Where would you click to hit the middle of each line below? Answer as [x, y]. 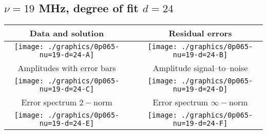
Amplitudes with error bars [67, 68]
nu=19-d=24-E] [67, 124]
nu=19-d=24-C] [67, 89]
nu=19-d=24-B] [200, 55]
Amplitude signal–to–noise [200, 68]
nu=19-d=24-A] [67, 55]
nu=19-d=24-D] [200, 89]
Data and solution [67, 33]
